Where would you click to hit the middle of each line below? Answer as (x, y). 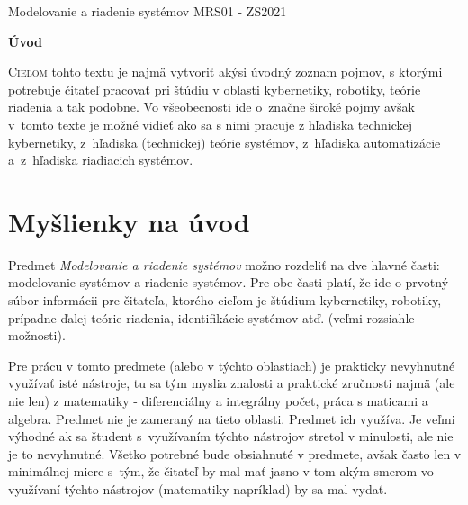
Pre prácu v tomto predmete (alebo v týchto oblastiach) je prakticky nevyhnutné (232, 365)
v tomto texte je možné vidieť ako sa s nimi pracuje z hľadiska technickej (210, 124)
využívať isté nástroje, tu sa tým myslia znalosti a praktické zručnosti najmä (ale (232, 383)
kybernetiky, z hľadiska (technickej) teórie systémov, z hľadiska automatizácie (225, 142)
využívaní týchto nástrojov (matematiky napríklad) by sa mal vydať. (198, 489)
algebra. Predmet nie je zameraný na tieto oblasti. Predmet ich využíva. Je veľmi (232, 418)
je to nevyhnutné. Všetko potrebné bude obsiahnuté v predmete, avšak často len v (235, 453)
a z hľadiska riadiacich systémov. (101, 160)
